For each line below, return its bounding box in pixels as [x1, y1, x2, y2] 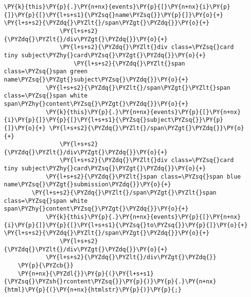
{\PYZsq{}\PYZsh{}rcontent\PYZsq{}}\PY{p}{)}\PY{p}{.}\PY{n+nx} [4, 278, 216, 285]
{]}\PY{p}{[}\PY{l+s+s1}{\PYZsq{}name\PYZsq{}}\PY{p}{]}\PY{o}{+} [4, 11, 224, 18]
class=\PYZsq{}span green [4, 68, 88, 75]
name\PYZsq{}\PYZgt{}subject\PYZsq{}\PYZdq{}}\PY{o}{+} [4, 76, 189, 83]
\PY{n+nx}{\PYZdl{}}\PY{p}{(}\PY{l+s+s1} [18, 270, 154, 277]
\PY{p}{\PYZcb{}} [18, 262, 74, 269]
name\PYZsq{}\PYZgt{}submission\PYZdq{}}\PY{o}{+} [4, 181, 171, 188]
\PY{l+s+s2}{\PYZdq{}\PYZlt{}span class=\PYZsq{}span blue [45, 173, 241, 180]
